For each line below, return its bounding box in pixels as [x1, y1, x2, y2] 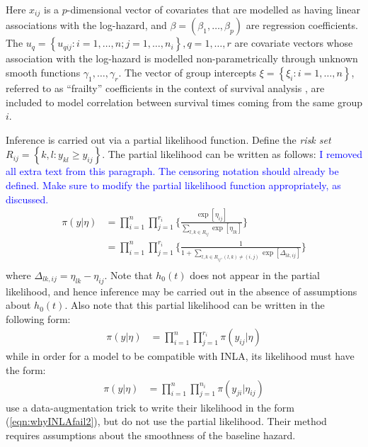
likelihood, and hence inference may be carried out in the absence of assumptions [6, 283, 357, 298]
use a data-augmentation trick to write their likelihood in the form [6, 400, 294, 414]
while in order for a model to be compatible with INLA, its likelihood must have [6, 349, 355, 363]
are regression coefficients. [246, 18, 358, 33]
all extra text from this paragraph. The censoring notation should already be [6, 164, 339, 179]
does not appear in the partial [190, 267, 320, 282]
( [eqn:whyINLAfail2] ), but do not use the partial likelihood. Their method [6, 414, 327, 429]
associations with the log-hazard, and [6, 18, 167, 33]
